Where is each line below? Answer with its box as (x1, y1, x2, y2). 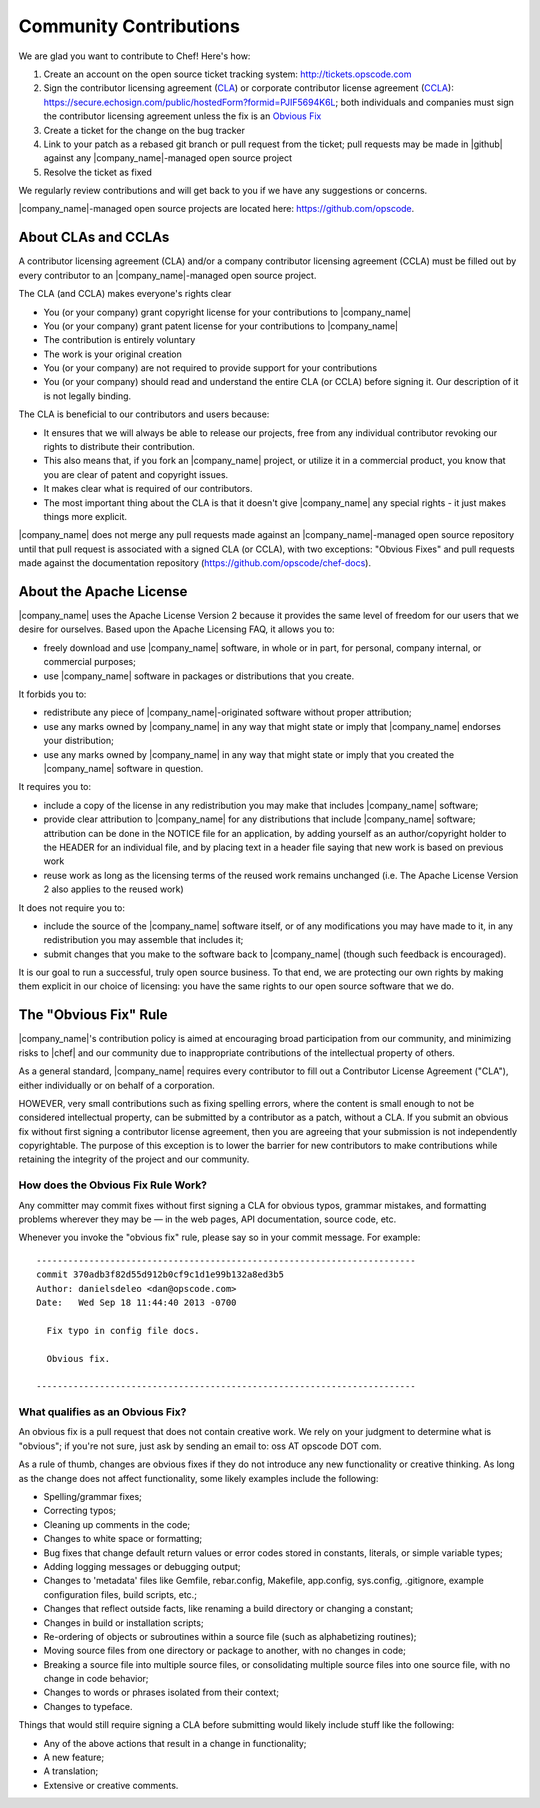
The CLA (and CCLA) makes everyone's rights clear (18, 288, 232, 300)
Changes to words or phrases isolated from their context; (43, 1686, 280, 1699)
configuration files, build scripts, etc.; (43, 1588, 197, 1600)
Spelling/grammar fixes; (43, 1491, 142, 1503)
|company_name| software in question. (43, 762, 204, 774)
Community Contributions (18, 15, 240, 37)
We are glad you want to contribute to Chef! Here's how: (18, 50, 251, 62)
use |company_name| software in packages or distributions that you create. (43, 670, 355, 682)
